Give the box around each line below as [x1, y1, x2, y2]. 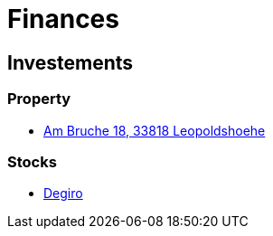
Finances [7, 4, 119, 34]
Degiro [43, 185, 83, 202]
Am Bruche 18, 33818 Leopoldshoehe [43, 122, 266, 138]
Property [7, 90, 71, 109]
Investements [7, 51, 134, 74]
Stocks [7, 152, 57, 171]
